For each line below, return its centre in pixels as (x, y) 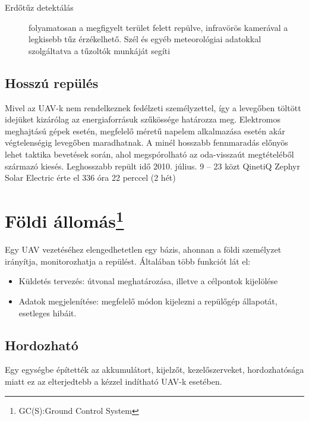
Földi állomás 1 (64, 219)
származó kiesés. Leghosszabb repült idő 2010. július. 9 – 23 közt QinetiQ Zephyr (152, 166)
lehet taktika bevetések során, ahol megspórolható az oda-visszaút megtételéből (149, 154)
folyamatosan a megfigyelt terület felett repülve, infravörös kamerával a (158, 27)
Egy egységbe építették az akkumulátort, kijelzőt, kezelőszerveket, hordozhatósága (154, 370)
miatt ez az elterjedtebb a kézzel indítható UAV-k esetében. (113, 381)
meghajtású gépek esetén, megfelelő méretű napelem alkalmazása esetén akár (145, 131)
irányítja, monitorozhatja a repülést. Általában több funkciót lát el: (128, 261)
